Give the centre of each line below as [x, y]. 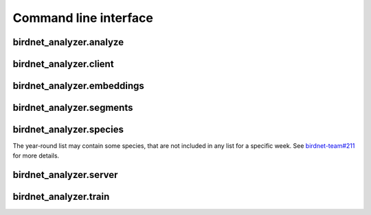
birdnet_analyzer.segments [73, 108]
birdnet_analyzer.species [68, 130]
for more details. [36, 155]
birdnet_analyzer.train [61, 197]
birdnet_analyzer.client [63, 64]
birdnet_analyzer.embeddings [78, 86]
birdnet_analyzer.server [65, 175]
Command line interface [83, 18]
